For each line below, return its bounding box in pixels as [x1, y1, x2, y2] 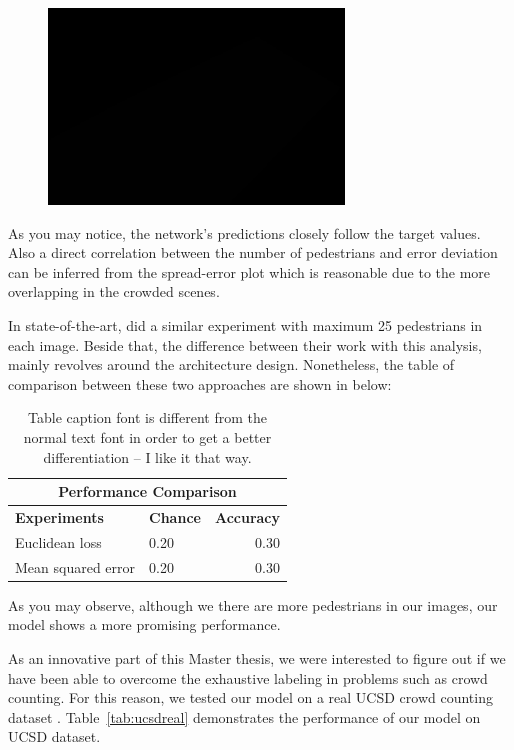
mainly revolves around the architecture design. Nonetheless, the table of [8, 354, 455, 375]
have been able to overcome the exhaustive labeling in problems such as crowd [8, 667, 488, 688]
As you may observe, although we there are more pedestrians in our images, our [8, 594, 498, 615]
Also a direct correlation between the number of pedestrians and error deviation [8, 242, 498, 263]
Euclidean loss [15, 531, 102, 552]
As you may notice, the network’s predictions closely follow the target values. [8, 222, 481, 243]
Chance [149, 507, 201, 527]
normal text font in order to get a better [23, 426, 272, 447]
